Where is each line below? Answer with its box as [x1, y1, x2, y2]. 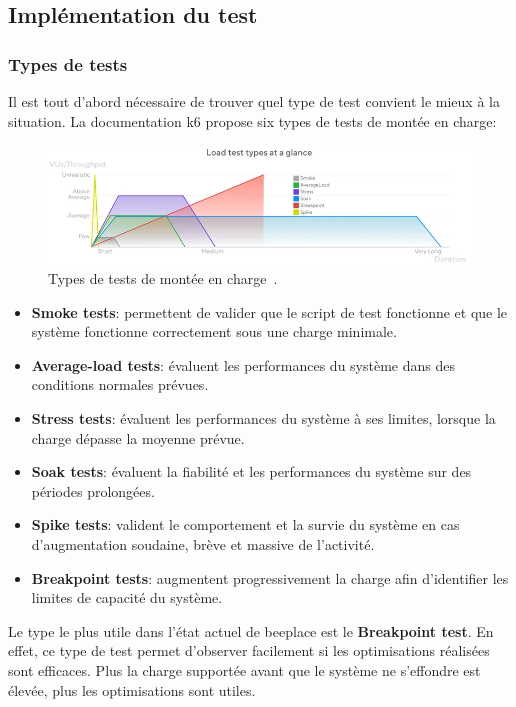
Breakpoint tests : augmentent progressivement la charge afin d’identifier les [31, 567, 509, 588]
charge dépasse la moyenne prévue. [31, 427, 245, 448]
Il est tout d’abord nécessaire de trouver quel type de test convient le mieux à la [8, 91, 500, 111]
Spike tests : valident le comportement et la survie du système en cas [31, 514, 460, 535]
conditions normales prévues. [31, 374, 209, 395]
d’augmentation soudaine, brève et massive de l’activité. [31, 533, 375, 554]
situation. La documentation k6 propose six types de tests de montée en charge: [8, 110, 497, 131]
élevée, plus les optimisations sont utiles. [8, 679, 256, 700]
